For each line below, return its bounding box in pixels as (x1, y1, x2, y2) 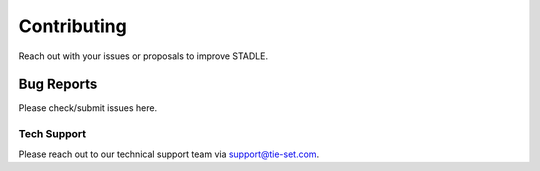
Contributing (18, 15, 127, 37)
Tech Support (18, 127, 87, 141)
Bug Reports (18, 76, 98, 93)
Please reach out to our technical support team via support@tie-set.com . (18, 148, 320, 160)
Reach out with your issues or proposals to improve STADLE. (18, 50, 269, 62)
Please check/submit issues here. (18, 102, 158, 114)
